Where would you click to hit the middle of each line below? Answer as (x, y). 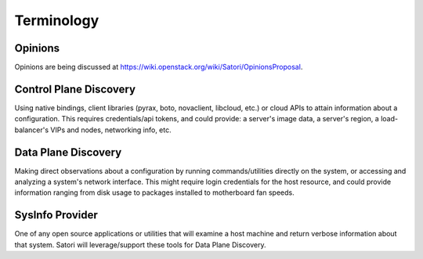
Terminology (57, 20)
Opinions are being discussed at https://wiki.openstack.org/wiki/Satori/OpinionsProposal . (159, 67)
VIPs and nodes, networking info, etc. (111, 130)
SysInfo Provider (56, 215)
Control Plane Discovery (75, 89)
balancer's (32, 130)
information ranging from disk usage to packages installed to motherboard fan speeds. (154, 192)
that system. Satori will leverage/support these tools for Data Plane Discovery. (140, 245)
